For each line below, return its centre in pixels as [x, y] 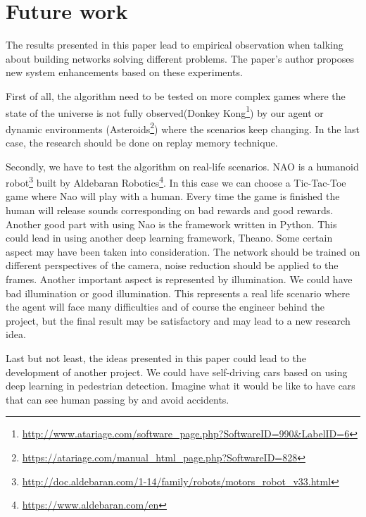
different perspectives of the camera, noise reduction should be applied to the [172, 265]
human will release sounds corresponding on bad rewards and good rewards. [170, 210]
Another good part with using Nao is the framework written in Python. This [171, 224]
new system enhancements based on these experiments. [124, 72]
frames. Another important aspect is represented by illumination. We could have [179, 279]
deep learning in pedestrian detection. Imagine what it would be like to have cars [181, 386]
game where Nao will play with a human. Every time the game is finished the [173, 196]
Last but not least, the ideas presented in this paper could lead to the [156, 357]
